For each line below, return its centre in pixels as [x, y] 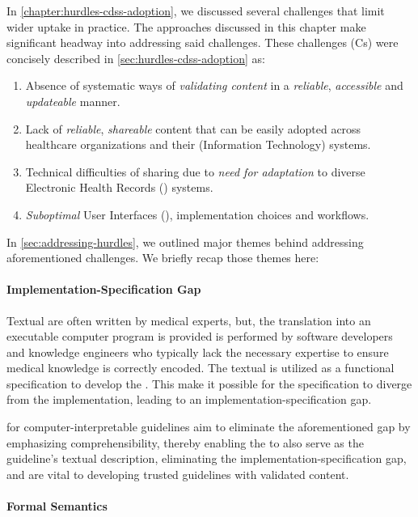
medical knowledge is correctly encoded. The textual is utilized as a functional [201, 368]
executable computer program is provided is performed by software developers [200, 336]
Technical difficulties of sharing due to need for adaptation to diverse [195, 171]
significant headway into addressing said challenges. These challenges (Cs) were [203, 42]
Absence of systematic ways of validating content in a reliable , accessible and [214, 85]
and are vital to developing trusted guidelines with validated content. [178, 474]
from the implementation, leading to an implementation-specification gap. [189, 399]
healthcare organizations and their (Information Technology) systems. [198, 144]
